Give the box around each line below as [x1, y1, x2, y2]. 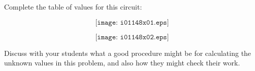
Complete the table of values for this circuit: [4, 2, 142, 12]
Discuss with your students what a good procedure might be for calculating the [4, 47, 251, 58]
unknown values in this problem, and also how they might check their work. [4, 57, 240, 68]
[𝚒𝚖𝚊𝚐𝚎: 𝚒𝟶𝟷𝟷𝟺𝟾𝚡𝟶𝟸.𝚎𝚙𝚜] [95, 33, 169, 41]
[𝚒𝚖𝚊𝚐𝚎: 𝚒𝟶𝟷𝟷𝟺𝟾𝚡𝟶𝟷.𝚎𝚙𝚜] [95, 19, 169, 26]
